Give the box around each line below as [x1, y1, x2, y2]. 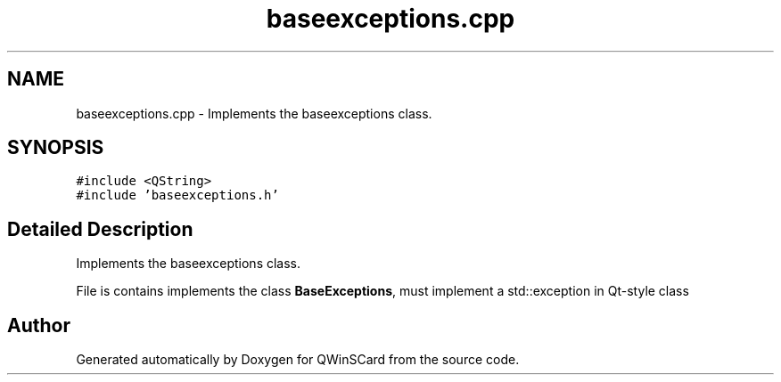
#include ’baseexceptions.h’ [76, 188, 279, 203]
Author [7, 313, 70, 337]
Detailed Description [7, 217, 193, 240]
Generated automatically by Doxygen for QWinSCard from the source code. [76, 352, 520, 368]
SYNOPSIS [7, 136, 104, 159]
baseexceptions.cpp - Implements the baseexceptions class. [76, 105, 432, 121]
